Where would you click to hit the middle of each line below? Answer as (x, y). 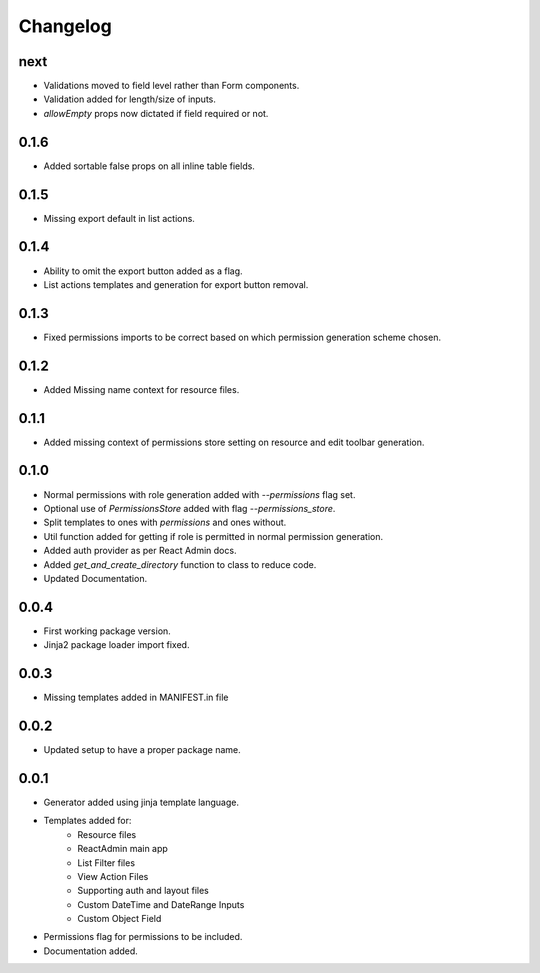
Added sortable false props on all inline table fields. (149, 166)
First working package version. (107, 631)
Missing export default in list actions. (119, 218)
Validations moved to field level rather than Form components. (171, 86)
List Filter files (106, 862)
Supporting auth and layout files (143, 891)
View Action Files (113, 876)
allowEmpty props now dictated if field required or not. (156, 113)
